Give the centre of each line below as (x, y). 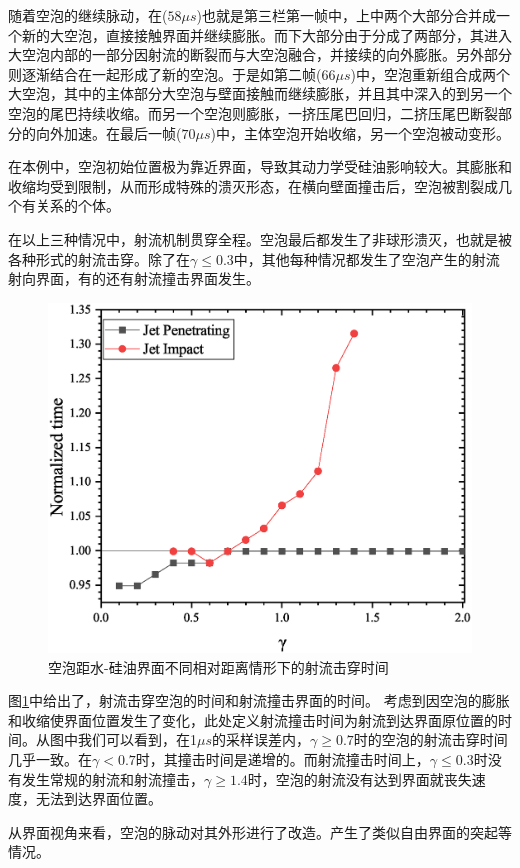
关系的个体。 (77, 205)
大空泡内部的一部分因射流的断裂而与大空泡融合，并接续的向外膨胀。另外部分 (260, 54)
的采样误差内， (261, 739)
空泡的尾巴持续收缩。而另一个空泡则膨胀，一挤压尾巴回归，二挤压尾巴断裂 (253, 112)
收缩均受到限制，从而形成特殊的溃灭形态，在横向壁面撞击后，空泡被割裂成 (253, 185)
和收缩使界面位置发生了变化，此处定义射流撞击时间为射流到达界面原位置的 (253, 719)
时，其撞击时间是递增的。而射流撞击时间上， (282, 758)
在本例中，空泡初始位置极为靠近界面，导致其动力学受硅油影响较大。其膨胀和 (260, 166)
